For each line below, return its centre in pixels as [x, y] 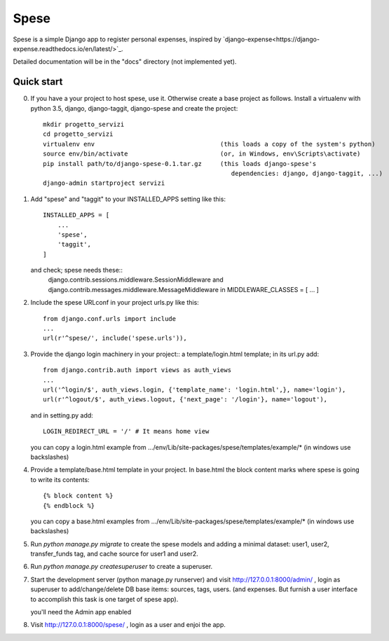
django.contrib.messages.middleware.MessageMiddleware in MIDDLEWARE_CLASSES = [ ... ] [183, 289]
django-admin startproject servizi [104, 183]
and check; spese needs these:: [76, 270]
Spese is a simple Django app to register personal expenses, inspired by [117, 39]
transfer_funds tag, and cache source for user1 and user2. [115, 554]
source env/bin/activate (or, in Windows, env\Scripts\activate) [202, 154]
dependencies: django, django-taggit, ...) [307, 173]
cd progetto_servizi [78, 134]
